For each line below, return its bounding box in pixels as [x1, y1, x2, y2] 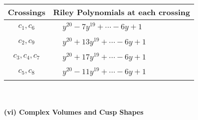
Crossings [8, 6, 46, 18]
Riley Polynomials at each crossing [53, 6, 190, 18]
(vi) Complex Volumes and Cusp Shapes [4, 106, 144, 117]
